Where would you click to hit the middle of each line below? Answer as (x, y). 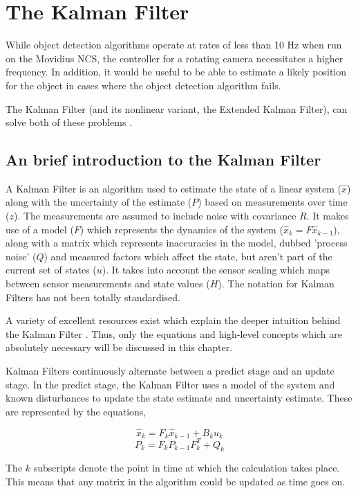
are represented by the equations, (76, 411)
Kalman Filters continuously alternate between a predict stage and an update (170, 371)
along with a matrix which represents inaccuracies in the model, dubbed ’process (177, 243)
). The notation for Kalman (276, 284)
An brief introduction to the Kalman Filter (163, 160)
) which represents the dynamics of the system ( (181, 229)
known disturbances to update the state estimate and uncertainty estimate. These (179, 398)
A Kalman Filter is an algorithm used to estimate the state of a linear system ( (174, 188)
